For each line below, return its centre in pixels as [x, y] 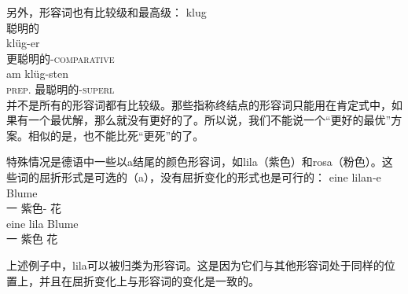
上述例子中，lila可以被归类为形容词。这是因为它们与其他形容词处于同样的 [195, 265]
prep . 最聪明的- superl [61, 88]
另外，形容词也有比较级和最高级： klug [107, 12]
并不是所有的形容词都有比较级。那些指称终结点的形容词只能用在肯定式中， [199, 104]
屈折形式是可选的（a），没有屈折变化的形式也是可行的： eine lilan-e [210, 176]
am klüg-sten [38, 73]
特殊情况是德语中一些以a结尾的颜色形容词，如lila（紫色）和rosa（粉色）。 [194, 162]
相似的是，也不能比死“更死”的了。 [116, 135]
